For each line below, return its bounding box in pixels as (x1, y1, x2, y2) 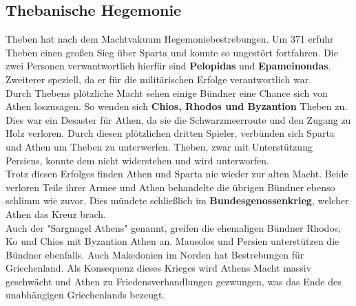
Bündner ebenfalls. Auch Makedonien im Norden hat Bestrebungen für (6, 247, 304, 261)
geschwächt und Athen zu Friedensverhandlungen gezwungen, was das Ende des (6, 274, 342, 288)
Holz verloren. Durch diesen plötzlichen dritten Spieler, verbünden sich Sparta (6, 126, 335, 140)
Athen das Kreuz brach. (6, 206, 106, 221)
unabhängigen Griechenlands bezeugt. (6, 287, 165, 302)
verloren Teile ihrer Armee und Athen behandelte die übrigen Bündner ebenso (6, 179, 335, 194)
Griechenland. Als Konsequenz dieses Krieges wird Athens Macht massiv (6, 261, 312, 275)
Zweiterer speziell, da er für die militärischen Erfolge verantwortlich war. (6, 72, 312, 86)
